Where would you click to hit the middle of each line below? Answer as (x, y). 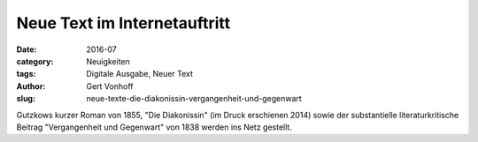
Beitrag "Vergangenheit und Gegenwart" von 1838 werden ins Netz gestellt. (154, 127)
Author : (31, 86)
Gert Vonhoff (110, 86)
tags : (26, 74)
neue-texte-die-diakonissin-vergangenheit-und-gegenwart (194, 99)
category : (35, 61)
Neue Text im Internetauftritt (123, 23)
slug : (26, 99)
